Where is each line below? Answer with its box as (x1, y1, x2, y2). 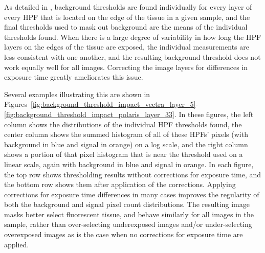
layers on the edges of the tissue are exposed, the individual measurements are (4, 41, 249, 52)
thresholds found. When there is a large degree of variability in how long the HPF (4, 31, 261, 42)
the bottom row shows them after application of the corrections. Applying (4, 179, 236, 190)
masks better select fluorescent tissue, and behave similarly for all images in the (4, 209, 254, 219)
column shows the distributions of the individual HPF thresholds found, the (4, 119, 242, 129)
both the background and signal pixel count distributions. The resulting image (4, 199, 250, 210)
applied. (4, 239, 29, 249)
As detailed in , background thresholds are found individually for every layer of (4, 2, 252, 12)
